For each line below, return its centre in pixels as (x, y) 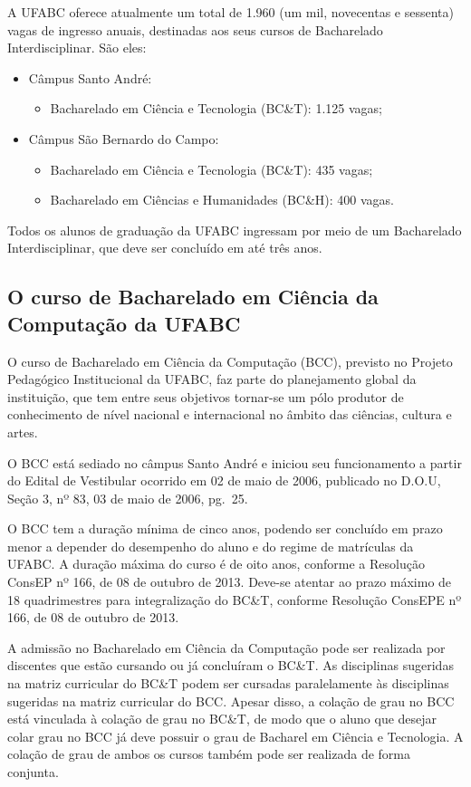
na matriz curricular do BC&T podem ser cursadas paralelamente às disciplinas (228, 683)
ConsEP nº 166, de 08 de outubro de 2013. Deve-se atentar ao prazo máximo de (230, 582)
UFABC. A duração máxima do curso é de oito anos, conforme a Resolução (216, 564)
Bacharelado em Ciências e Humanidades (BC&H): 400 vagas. (222, 200)
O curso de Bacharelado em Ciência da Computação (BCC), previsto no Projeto (230, 361)
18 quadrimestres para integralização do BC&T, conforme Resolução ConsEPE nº (235, 599)
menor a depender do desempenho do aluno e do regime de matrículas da (211, 546)
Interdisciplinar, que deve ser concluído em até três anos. (165, 248)
